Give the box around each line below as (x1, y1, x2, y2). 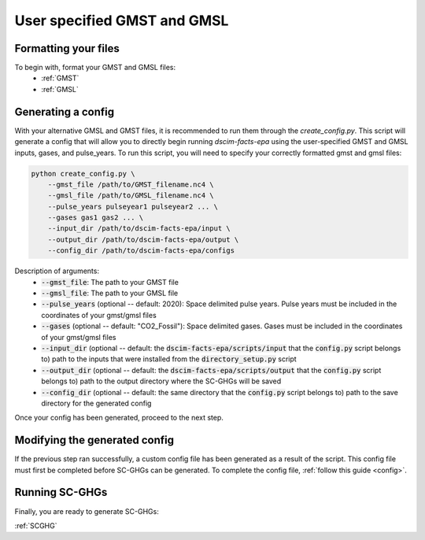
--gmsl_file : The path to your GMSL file (41, 288, 179, 298)
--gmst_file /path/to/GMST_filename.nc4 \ (47, 179, 214, 189)
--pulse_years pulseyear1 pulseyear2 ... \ (47, 202, 218, 211)
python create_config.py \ (31, 169, 135, 178)
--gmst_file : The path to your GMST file (41, 277, 179, 287)
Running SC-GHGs (14, 486, 108, 499)
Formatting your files (14, 42, 120, 55)
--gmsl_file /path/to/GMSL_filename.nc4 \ (47, 191, 214, 200)
